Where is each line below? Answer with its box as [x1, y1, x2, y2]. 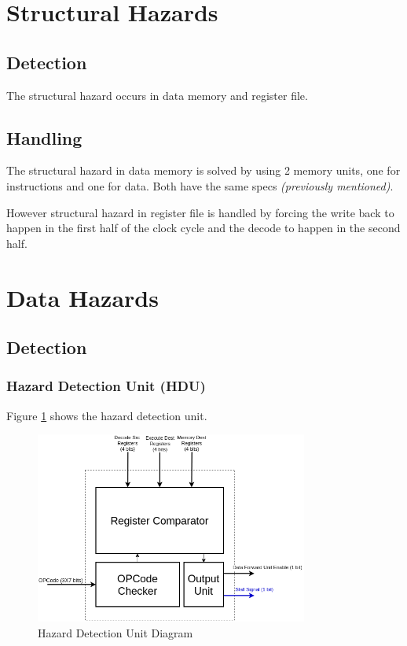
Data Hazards [6, 281, 159, 313]
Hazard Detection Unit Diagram [38, 624, 193, 640]
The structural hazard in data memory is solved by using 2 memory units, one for [6, 162, 401, 179]
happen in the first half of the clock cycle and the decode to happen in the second [6, 220, 401, 236]
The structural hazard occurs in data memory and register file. [6, 87, 308, 103]
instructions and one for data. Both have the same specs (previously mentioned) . [6, 177, 394, 194]
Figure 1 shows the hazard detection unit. [6, 407, 207, 423]
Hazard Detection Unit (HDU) [6, 376, 206, 396]
